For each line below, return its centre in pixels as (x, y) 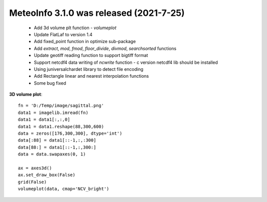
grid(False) (32, 182)
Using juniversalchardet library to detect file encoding (89, 69)
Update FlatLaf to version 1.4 (63, 34)
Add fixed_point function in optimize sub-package (85, 42)
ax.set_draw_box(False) (47, 175)
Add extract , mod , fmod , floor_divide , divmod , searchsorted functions (105, 48)
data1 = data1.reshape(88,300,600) (61, 126)
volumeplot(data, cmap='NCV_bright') (64, 189)
